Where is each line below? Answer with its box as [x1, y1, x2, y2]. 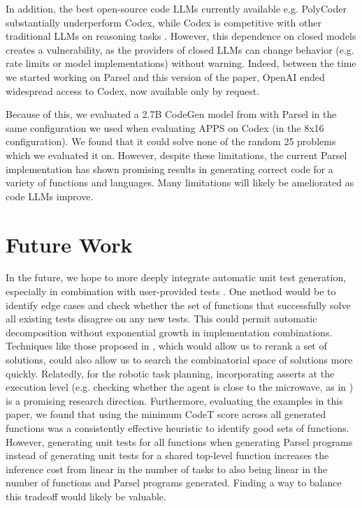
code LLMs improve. [6, 188, 94, 203]
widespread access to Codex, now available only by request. [6, 83, 260, 98]
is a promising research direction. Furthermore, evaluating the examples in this [6, 393, 343, 408]
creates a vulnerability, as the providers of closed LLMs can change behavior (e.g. [6, 42, 354, 57]
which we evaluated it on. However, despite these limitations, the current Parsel [6, 147, 347, 162]
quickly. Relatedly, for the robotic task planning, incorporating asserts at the [6, 366, 335, 380]
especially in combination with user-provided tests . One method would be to [6, 284, 336, 299]
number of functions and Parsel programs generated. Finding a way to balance [6, 475, 342, 490]
